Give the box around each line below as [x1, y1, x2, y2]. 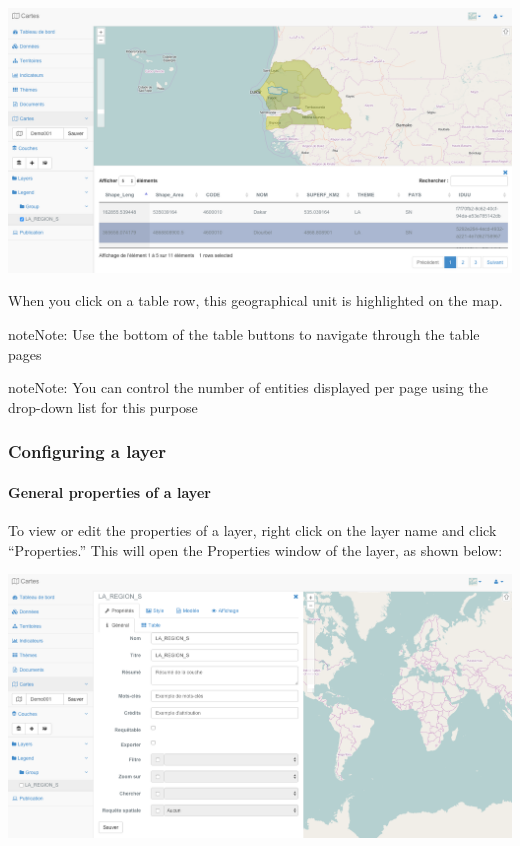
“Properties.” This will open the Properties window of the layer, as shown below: [8, 539, 503, 560]
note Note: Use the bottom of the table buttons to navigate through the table [8, 323, 480, 344]
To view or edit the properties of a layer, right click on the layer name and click [8, 520, 497, 540]
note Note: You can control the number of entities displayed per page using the [8, 377, 488, 398]
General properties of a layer [8, 481, 211, 502]
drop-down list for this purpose [8, 396, 198, 417]
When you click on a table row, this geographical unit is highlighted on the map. [8, 290, 503, 311]
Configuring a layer [8, 439, 166, 464]
